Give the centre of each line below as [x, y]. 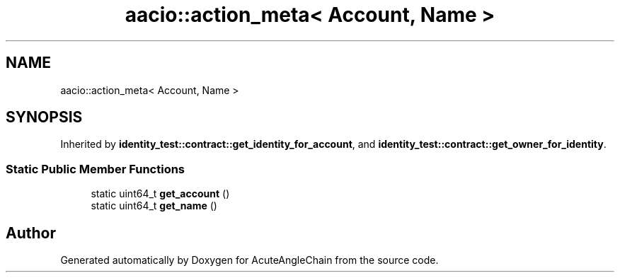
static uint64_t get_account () [160, 194]
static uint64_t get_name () [154, 206]
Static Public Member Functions [96, 169]
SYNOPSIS [44, 117]
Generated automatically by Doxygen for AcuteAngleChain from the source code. [249, 260]
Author [31, 233]
